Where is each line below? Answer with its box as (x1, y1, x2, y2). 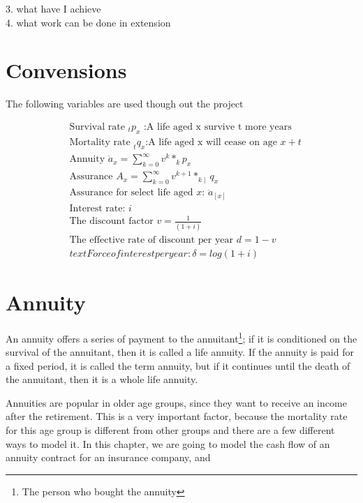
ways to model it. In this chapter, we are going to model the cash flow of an (6, 436, 330, 451)
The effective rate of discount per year (69, 234, 234, 245)
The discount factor (69, 216, 154, 227)
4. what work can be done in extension (6, 15, 171, 29)
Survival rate (69, 121, 125, 132)
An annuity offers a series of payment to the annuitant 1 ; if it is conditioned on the (6, 329, 357, 345)
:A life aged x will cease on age (145, 137, 277, 147)
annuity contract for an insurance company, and (6, 450, 211, 465)
